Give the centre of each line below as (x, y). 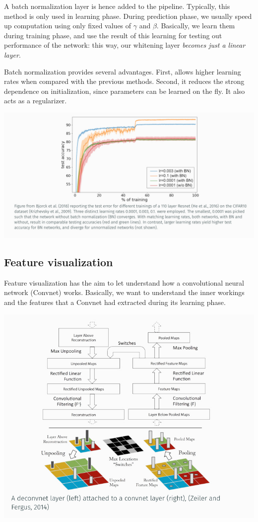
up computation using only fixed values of (68, 26)
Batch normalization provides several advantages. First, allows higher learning (123, 71)
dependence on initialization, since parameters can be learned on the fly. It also (125, 91)
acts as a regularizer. (35, 101)
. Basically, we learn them (196, 26)
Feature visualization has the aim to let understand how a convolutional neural (124, 282)
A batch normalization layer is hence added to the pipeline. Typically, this (117, 6)
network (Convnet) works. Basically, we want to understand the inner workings (124, 292)
